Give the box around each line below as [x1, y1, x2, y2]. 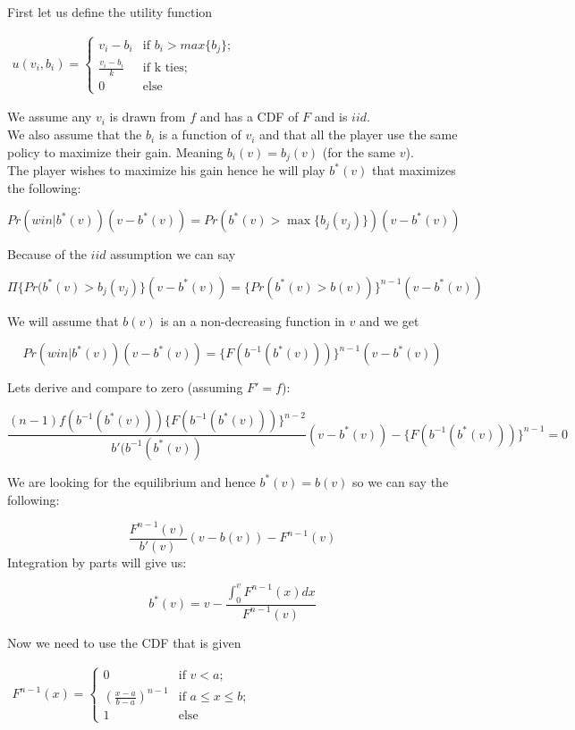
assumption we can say [110, 245, 236, 264]
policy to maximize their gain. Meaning [7, 142, 224, 161]
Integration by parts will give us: [7, 552, 187, 571]
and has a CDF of [199, 107, 299, 126]
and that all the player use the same [259, 125, 458, 144]
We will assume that [7, 311, 119, 330]
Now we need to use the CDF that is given [7, 633, 241, 651]
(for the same [322, 142, 396, 161]
